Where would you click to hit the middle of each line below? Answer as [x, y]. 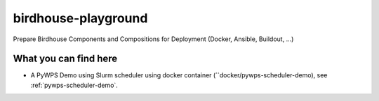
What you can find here [65, 59]
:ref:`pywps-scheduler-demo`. [74, 85]
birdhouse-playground [80, 18]
